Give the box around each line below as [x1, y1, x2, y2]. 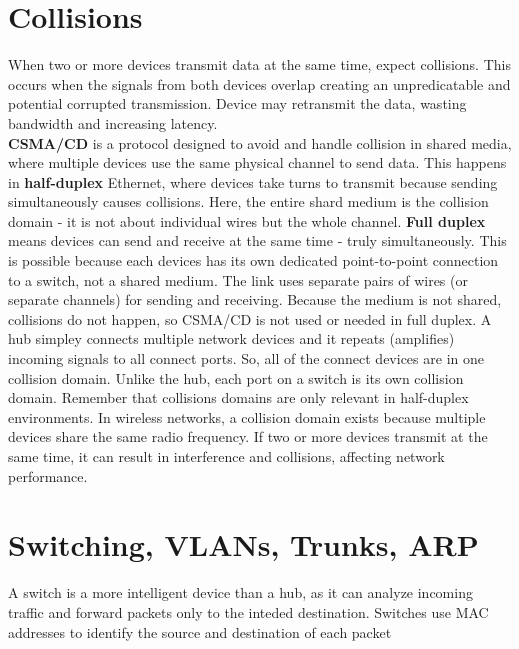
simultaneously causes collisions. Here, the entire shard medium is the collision [8, 191, 489, 212]
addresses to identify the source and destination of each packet [8, 621, 392, 642]
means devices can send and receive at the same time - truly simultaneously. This [8, 230, 507, 251]
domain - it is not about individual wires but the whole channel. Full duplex [8, 210, 486, 231]
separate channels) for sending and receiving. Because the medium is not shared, [8, 289, 502, 310]
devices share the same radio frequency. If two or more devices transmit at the [8, 426, 488, 447]
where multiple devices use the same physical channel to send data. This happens [8, 152, 507, 173]
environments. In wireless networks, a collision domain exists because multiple [8, 406, 486, 427]
